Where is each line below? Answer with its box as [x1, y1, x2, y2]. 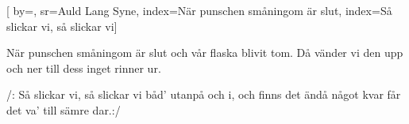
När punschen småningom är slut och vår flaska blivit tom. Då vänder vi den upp [6, 44, 403, 61]
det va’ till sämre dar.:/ [6, 101, 121, 118]
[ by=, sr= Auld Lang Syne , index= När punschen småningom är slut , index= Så [6, 2, 392, 18]
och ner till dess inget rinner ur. [6, 59, 161, 76]
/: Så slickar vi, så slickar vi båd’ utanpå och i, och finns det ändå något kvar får [6, 86, 401, 103]
